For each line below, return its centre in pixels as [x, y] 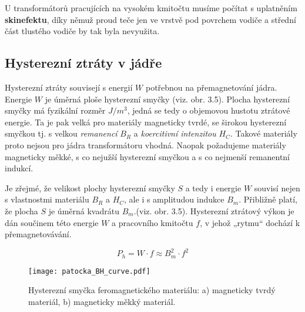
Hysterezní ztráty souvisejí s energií [69, 87]
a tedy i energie [213, 187]
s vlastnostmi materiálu [47, 199]
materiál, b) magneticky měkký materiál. [102, 301]
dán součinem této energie [52, 222]
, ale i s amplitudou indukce [174, 199]
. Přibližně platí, [268, 199]
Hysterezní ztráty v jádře [83, 63]
